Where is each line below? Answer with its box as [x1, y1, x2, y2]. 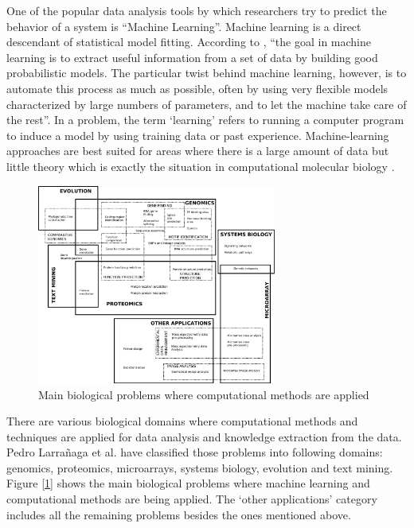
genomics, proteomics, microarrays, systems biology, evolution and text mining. [6, 459, 393, 476]
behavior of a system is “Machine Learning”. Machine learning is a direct [6, 17, 361, 34]
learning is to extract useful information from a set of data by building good [6, 49, 378, 65]
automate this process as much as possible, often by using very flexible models [6, 80, 389, 96]
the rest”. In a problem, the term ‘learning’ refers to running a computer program [6, 111, 404, 128]
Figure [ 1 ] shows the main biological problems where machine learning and [6, 475, 370, 491]
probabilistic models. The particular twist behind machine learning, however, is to [6, 64, 407, 81]
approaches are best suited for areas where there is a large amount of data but [6, 142, 389, 159]
